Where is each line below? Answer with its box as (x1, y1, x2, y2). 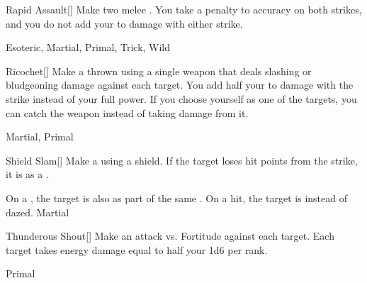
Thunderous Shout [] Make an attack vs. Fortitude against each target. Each (6, 228, 334, 243)
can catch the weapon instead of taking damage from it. (6, 105, 249, 120)
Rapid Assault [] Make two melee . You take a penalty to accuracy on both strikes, (6, 2, 362, 16)
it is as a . (6, 167, 49, 182)
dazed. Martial (6, 204, 69, 219)
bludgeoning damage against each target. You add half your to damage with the (6, 77, 354, 92)
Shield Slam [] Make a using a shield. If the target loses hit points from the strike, (6, 152, 358, 167)
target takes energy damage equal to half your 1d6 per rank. (6, 242, 268, 257)
